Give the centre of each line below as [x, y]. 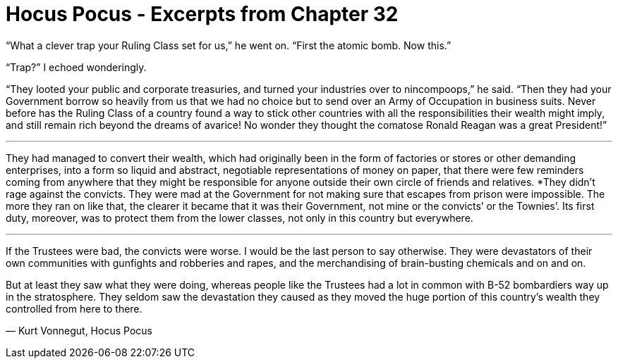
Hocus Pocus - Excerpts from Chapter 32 [202, 14]
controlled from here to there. [74, 308]
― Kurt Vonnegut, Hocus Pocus [79, 330]
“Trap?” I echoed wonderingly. [76, 67]
